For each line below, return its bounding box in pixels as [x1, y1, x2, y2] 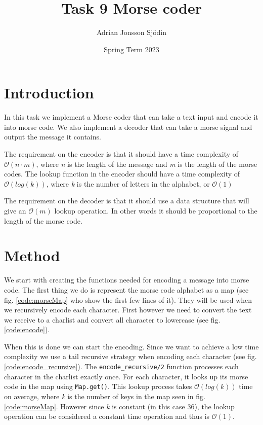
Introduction [4, 82, 94, 103]
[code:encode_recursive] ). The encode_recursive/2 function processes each [4, 361, 239, 372]
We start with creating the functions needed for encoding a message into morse [4, 274, 249, 285]
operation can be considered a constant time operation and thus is [4, 411, 210, 421]
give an [4, 205, 26, 216]
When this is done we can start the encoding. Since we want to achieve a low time [4, 341, 259, 351]
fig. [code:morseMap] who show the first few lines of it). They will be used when [4, 294, 252, 305]
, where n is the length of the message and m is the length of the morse [36, 158, 257, 169]
